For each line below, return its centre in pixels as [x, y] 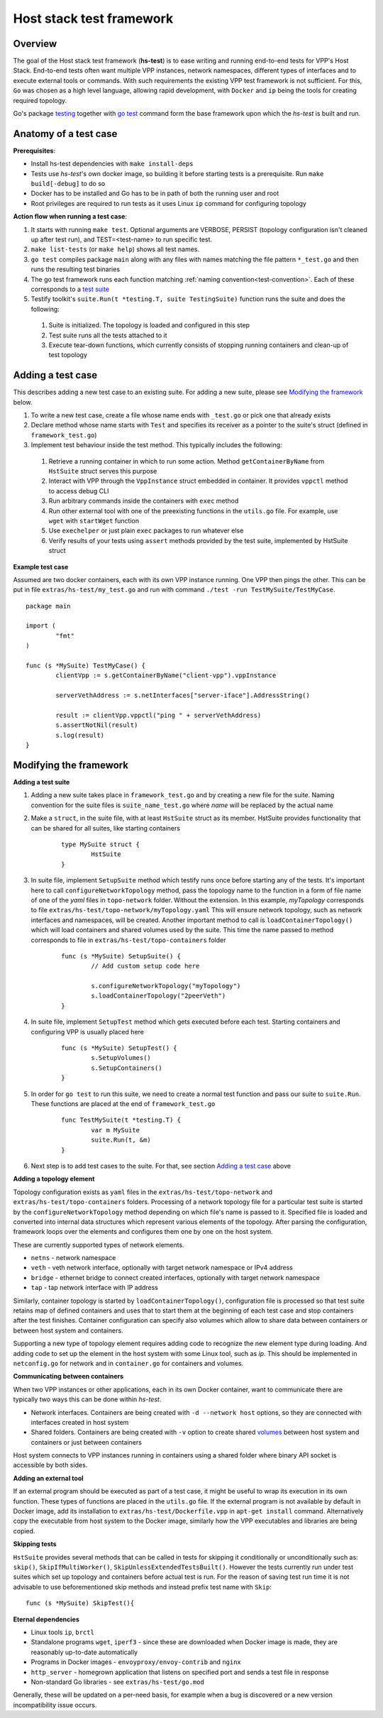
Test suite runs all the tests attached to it [108, 335]
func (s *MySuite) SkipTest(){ [80, 1603]
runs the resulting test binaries [76, 269]
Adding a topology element [54, 1179]
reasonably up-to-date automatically [84, 1652]
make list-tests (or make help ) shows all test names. [115, 249]
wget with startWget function [94, 520]
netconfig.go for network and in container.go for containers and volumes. [128, 1363]
